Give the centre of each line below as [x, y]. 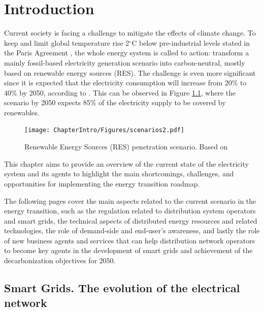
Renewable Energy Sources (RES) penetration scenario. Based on [126, 147]
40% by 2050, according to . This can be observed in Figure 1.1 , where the [120, 92]
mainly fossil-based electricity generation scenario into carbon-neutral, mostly [125, 62]
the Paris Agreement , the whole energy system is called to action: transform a [127, 53]
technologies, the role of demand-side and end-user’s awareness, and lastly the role [132, 230]
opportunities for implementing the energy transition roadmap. [102, 183]
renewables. [22, 112]
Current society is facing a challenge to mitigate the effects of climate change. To [130, 33]
